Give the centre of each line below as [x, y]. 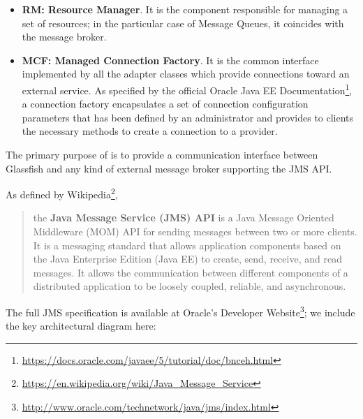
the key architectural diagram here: [81, 326]
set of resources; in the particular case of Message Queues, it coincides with [183, 23]
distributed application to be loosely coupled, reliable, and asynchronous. [190, 286]
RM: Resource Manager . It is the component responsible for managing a [185, 9]
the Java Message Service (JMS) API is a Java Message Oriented [184, 218]
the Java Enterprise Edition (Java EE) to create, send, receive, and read [187, 259]
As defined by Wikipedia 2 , [62, 193]
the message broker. [64, 37]
